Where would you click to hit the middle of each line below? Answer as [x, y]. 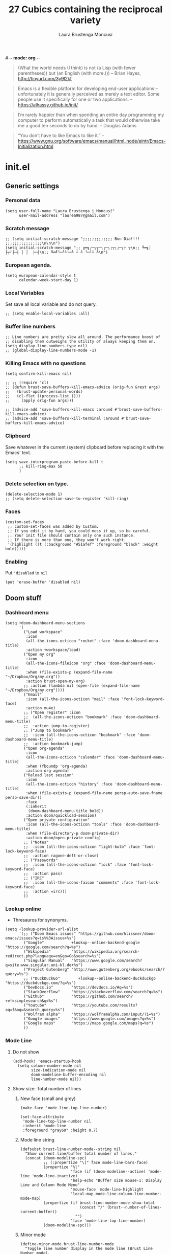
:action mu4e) [41, 708]
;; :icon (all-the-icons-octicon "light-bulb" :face [82, 847]
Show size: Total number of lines [47, 1088]
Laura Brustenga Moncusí [85, 34]
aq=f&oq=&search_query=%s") [35, 1010]
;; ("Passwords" [41, 860]
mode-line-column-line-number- [129, 1194]
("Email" [33, 695]
